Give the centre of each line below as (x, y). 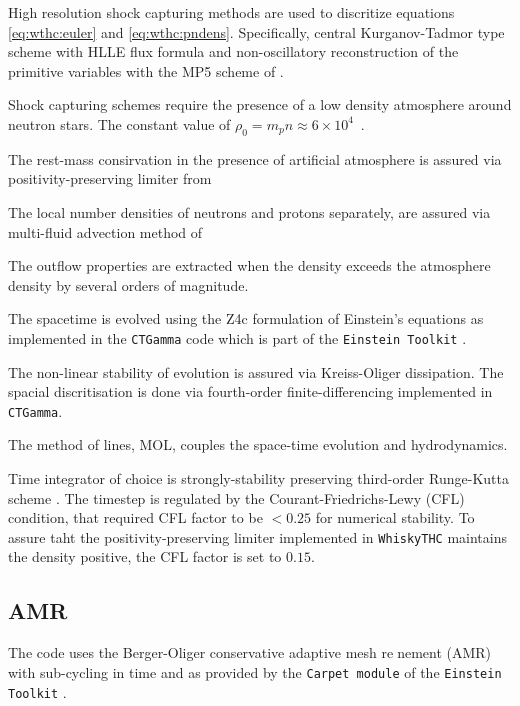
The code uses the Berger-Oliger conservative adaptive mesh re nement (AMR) (250, 652)
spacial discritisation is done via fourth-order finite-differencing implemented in (250, 391)
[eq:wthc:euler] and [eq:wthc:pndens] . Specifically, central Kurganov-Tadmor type (256, 31)
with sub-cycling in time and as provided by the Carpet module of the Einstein (255, 671)
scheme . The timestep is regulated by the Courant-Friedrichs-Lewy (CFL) (236, 497)
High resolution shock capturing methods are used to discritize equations (231, 12)
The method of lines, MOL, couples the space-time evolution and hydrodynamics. (258, 444)
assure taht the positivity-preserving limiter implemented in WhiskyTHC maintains (257, 536)
